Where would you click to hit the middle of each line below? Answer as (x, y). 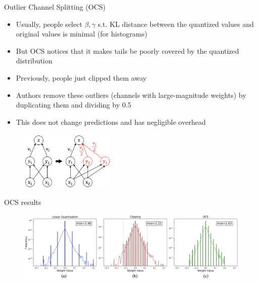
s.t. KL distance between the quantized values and (176, 24)
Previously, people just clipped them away (81, 77)
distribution (34, 61)
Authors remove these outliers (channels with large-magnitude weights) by (131, 95)
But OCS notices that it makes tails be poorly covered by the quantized (127, 50)
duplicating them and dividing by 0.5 (74, 105)
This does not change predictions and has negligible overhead (111, 121)
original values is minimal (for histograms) (82, 34)
